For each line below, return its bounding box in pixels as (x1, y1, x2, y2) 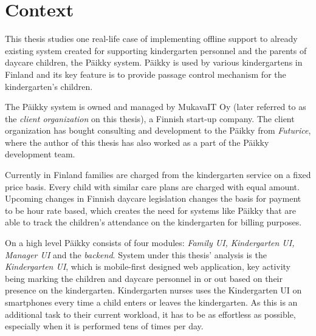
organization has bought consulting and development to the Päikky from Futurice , (5, 124, 311, 137)
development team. (5, 148, 75, 160)
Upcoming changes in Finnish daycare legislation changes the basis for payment (5, 192, 301, 205)
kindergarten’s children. (5, 80, 93, 92)
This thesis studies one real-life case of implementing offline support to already (5, 32, 298, 45)
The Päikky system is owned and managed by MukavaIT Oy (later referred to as (5, 100, 306, 113)
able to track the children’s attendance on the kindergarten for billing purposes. (5, 216, 302, 228)
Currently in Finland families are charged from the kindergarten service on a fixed (5, 168, 311, 181)
